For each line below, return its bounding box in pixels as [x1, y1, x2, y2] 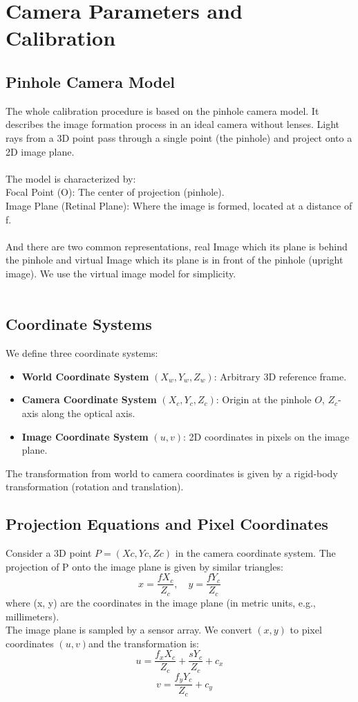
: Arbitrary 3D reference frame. [214, 369, 347, 383]
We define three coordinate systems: [6, 346, 158, 360]
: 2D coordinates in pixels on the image [182, 429, 350, 443]
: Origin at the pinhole [216, 392, 312, 407]
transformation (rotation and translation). [6, 479, 184, 494]
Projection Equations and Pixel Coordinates [6, 513, 328, 535]
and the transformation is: [88, 636, 200, 650]
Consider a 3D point [6, 546, 92, 560]
